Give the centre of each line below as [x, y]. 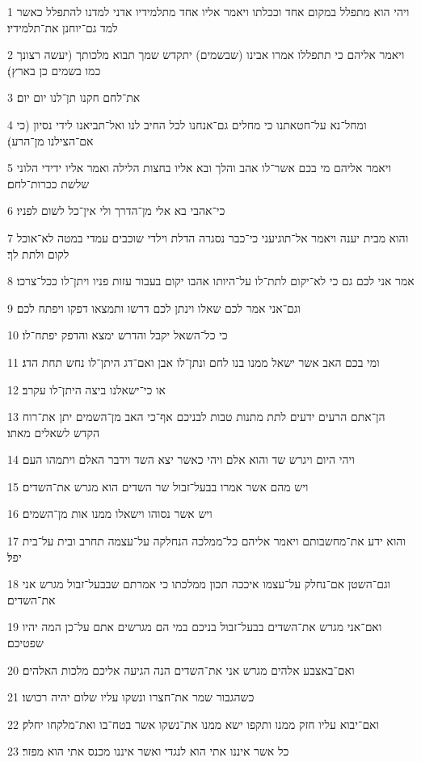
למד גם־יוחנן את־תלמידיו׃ [63, 27]
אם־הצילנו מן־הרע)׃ [51, 140]
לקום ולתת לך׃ [38, 253]
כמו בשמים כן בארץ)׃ [54, 70]
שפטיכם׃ [25, 643]
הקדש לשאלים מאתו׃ [54, 432]
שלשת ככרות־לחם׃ [48, 183]
